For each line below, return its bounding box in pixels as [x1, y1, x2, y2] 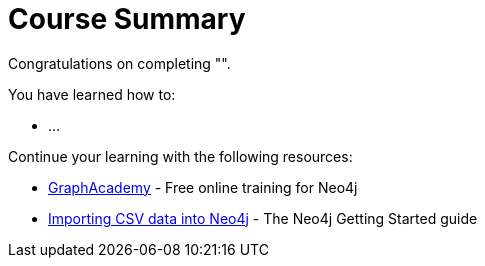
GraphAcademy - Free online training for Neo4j [48, 178, 358, 196]
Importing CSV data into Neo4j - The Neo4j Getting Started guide [48, 209, 478, 227]
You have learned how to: [8, 85, 176, 103]
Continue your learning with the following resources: [8, 147, 353, 165]
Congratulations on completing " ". [8, 54, 231, 72]
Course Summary [8, 2, 246, 36]
